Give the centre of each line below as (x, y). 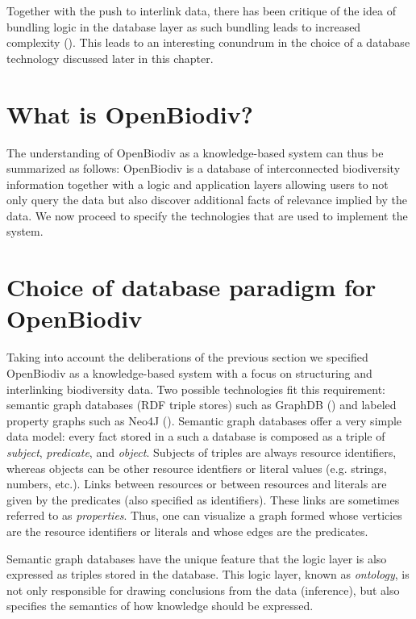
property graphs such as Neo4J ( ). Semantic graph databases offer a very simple (204, 420)
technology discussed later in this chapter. (110, 58)
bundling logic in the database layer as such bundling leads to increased (184, 26)
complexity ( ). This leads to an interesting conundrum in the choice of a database (208, 42)
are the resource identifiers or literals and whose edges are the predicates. (187, 531)
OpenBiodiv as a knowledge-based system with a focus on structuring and (189, 372)
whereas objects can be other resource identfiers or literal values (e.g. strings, (197, 468)
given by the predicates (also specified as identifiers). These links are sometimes (203, 499)
